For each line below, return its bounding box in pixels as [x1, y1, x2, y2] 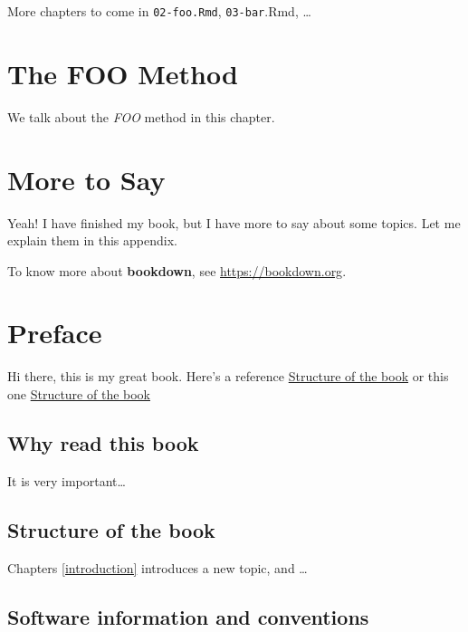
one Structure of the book [7, 385, 150, 403]
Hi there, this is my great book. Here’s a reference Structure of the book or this [7, 367, 449, 386]
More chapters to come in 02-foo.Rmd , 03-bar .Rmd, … [7, 2, 311, 20]
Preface [7, 314, 102, 351]
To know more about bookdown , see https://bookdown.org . [7, 261, 347, 280]
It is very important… [7, 471, 126, 490]
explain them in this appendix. [7, 231, 177, 250]
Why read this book [7, 428, 199, 456]
